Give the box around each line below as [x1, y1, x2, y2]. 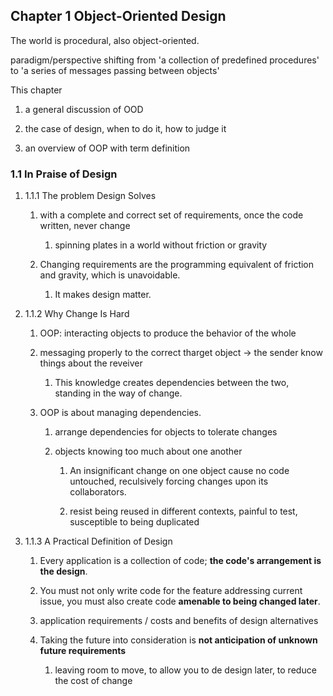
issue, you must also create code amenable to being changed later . [39, 595, 321, 608]
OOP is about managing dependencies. [39, 407, 202, 419]
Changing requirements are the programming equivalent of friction [39, 259, 315, 271]
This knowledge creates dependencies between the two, [54, 377, 290, 389]
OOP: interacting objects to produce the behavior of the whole [39, 327, 297, 339]
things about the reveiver [39, 357, 143, 369]
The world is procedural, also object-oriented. [10, 34, 200, 46]
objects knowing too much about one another [54, 445, 243, 458]
